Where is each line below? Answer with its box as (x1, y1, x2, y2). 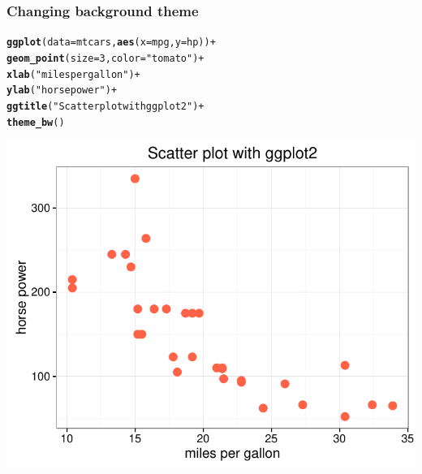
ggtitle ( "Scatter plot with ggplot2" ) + (6, 100, 205, 112)
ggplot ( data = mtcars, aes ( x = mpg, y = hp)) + (6, 37, 216, 49)
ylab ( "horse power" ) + (6, 84, 118, 97)
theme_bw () (6, 116, 65, 128)
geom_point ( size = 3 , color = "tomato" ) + (6, 52, 205, 64)
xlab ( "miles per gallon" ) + (6, 68, 140, 80)
